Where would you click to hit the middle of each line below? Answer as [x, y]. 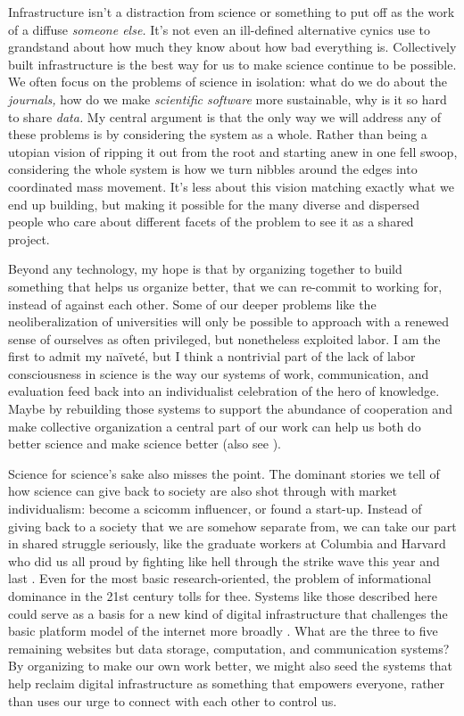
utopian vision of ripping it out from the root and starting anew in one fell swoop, [233, 151]
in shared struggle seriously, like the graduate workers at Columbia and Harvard [227, 543]
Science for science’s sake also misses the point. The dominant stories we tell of [224, 473]
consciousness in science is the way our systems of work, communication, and [219, 373]
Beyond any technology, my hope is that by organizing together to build [205, 269]
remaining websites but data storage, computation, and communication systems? [229, 648]
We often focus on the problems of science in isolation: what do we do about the [228, 82]
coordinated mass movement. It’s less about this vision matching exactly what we [231, 186]
